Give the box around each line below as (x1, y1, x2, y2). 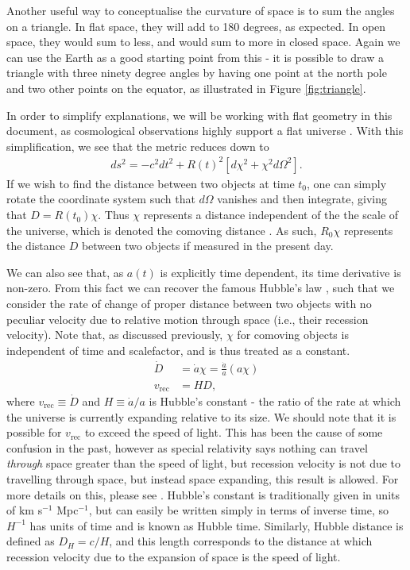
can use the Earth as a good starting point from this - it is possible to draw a (6, 48, 384, 65)
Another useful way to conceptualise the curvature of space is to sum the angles (6, 2, 395, 18)
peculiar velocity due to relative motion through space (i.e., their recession (6, 310, 369, 327)
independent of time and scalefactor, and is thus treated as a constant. (6, 341, 350, 358)
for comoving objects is (237, 326, 349, 343)
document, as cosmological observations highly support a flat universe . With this (6, 122, 404, 139)
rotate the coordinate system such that (6, 191, 195, 207)
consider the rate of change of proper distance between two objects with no (6, 295, 372, 312)
